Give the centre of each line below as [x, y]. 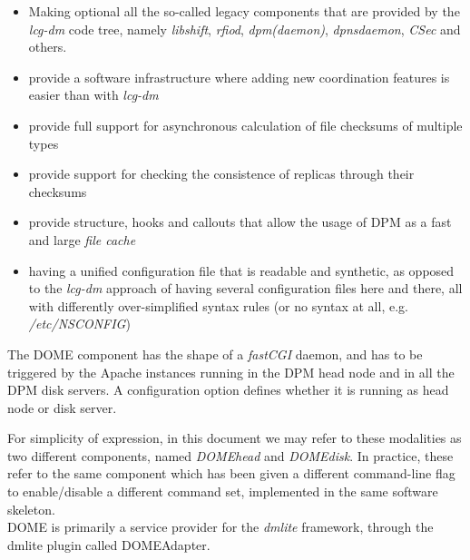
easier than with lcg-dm [93, 95]
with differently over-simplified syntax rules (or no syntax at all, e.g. [218, 305]
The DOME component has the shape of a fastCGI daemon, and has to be [215, 354]
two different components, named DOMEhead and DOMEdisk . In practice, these [230, 455]
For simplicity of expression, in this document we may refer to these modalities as [235, 438]
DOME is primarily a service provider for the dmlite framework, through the [220, 527]
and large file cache [82, 239]
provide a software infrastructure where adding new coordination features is [239, 77]
